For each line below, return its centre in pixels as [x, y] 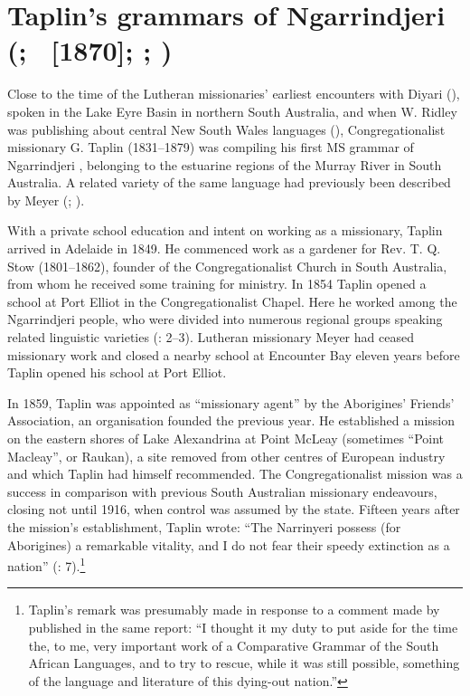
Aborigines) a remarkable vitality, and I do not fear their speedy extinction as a [229, 544]
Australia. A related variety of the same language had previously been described [229, 182]
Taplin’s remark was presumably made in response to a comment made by [234, 610]
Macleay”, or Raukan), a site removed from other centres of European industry [226, 456]
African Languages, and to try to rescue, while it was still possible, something [244, 663]
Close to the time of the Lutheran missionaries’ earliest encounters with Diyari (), [234, 94]
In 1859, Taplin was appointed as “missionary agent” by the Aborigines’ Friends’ [231, 402]
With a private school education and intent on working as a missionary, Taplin [225, 230]
